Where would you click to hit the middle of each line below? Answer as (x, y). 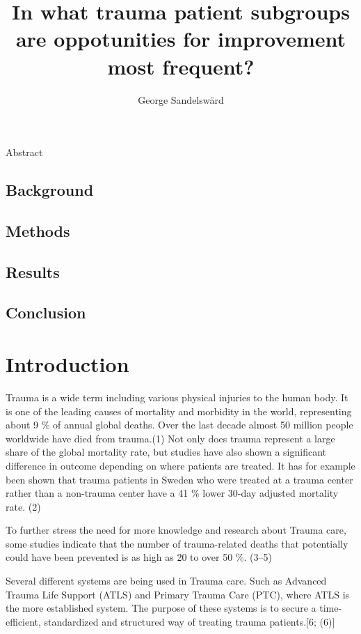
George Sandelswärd (181, 99)
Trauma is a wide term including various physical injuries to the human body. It (177, 397)
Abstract (24, 152)
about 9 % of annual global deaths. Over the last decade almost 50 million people (179, 425)
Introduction (67, 364)
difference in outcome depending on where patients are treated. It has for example (180, 465)
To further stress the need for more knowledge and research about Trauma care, (176, 530)
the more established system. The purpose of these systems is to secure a (161, 608)
